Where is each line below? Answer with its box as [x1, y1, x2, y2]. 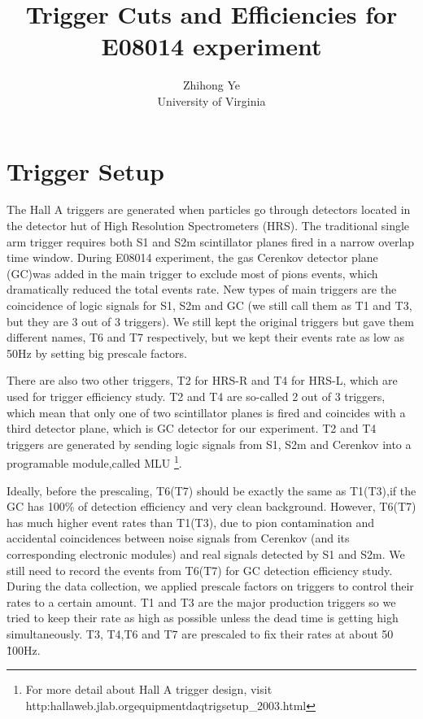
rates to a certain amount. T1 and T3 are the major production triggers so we [7, 593, 396, 610]
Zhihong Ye [182, 76, 240, 94]
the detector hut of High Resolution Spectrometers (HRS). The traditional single [7, 217, 410, 234]
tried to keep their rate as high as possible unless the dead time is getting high [7, 609, 399, 626]
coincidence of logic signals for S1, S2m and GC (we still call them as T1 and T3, [7, 297, 412, 313]
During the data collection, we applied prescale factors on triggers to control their [7, 577, 414, 595]
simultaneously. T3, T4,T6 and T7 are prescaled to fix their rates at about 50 [7, 625, 394, 642]
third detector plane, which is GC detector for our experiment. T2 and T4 [7, 420, 377, 437]
